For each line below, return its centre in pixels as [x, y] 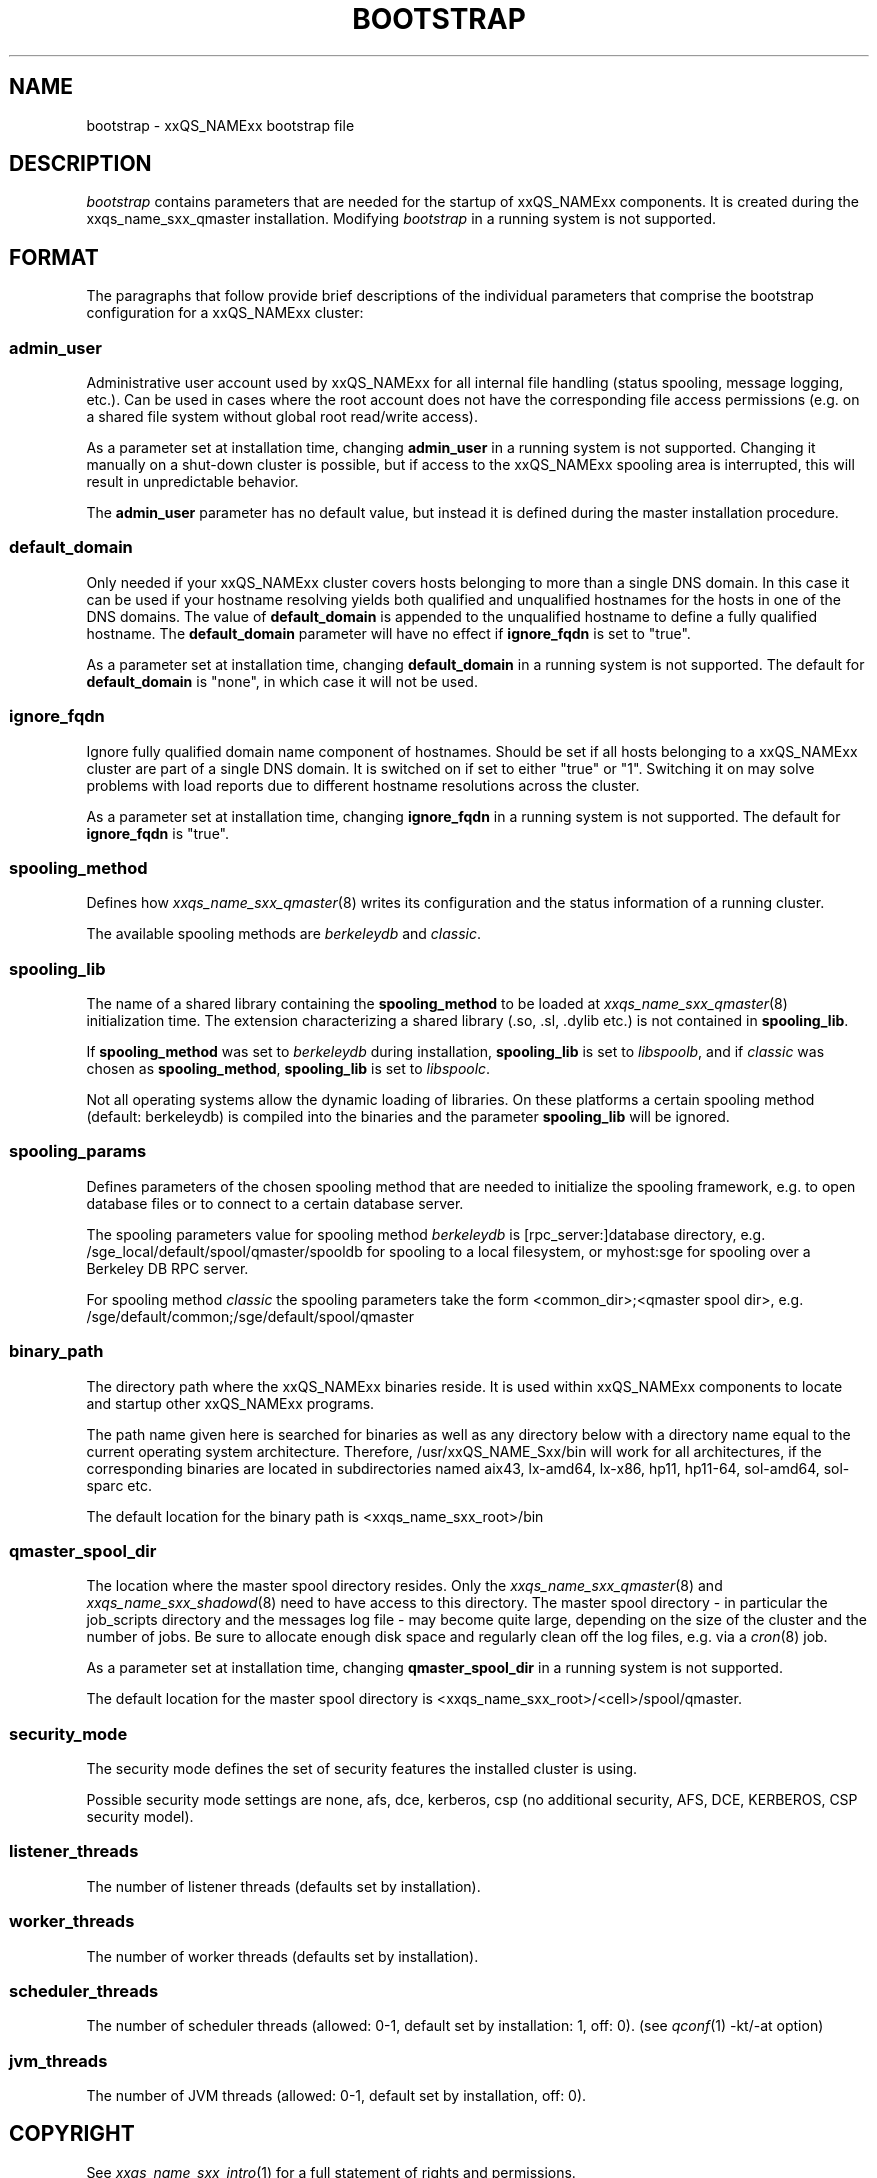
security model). [140, 1817]
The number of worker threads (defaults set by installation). [282, 1956]
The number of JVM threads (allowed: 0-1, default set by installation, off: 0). [336, 2096]
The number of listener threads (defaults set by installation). [283, 1886]
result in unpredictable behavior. [192, 482]
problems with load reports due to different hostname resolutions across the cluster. [363, 785]
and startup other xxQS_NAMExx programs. [230, 1403]
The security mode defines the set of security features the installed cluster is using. [362, 1769]
